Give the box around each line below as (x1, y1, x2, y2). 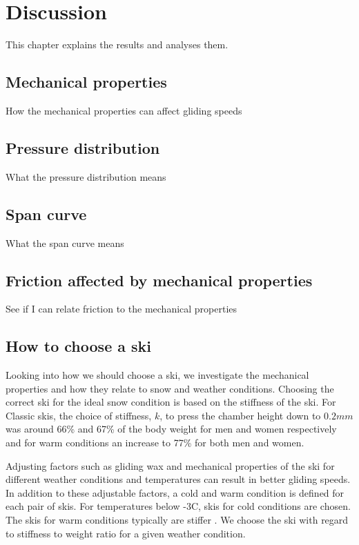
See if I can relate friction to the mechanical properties (6, 301, 237, 316)
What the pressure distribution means (6, 169, 166, 184)
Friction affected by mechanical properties (6, 269, 313, 290)
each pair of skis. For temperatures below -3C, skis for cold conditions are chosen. (6, 499, 351, 513)
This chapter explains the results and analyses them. (6, 37, 229, 52)
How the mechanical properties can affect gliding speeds (6, 103, 242, 117)
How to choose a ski (6, 335, 152, 357)
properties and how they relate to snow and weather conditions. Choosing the (6, 381, 334, 395)
